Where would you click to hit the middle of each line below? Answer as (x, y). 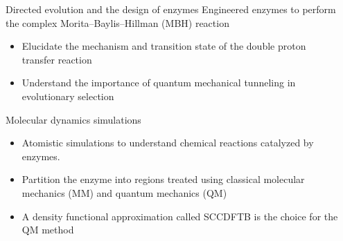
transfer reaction (57, 59)
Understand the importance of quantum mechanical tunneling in (159, 83)
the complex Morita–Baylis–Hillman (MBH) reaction (117, 22)
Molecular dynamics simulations (73, 119)
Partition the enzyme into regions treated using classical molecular (163, 179)
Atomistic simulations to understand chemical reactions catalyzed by (168, 143)
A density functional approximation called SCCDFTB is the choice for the (180, 216)
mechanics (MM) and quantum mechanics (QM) (124, 192)
